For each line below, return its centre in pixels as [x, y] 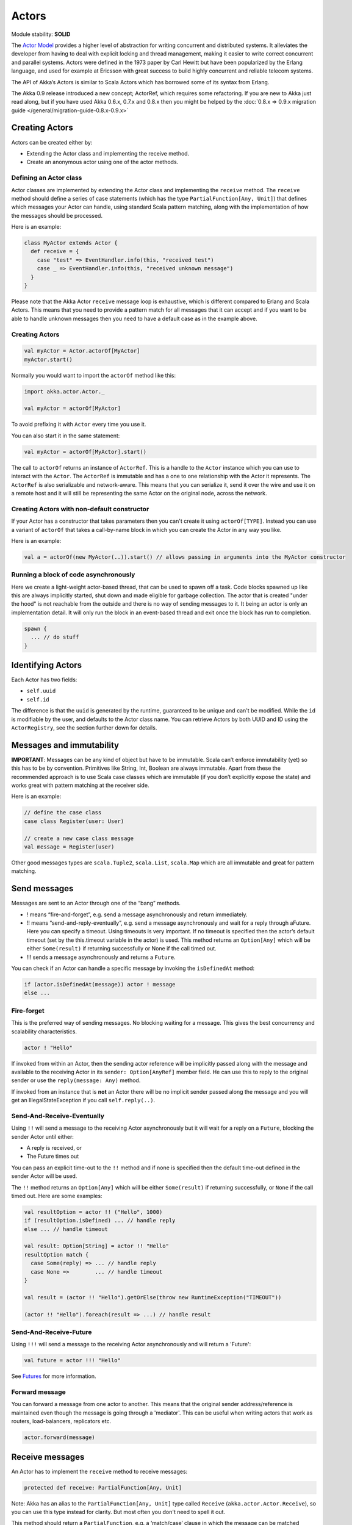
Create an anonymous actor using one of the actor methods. [102, 162]
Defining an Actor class [47, 178]
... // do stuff [55, 637]
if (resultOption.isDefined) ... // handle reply [100, 1221]
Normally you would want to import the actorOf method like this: [94, 375]
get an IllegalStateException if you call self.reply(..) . [83, 1100]
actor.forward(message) [60, 1437]
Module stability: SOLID [41, 34]
